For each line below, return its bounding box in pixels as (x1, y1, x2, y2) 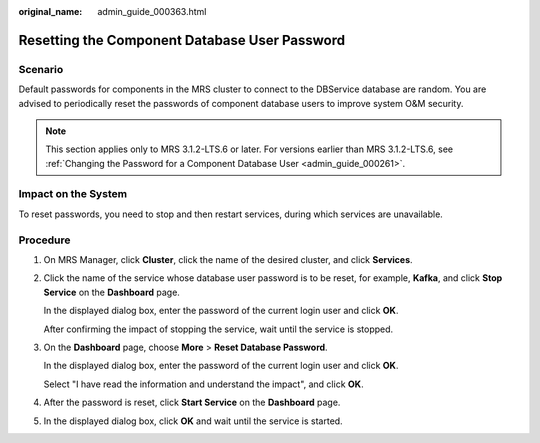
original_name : (18, 6, 83, 17)
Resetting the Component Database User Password (18, 31, 345, 49)
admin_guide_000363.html (97, 6, 207, 17)
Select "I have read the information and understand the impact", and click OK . (43, 378, 364, 390)
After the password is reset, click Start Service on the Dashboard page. (43, 396, 341, 409)
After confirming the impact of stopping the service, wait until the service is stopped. (43, 323, 394, 335)
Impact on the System (18, 187, 128, 201)
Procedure (18, 233, 71, 247)
